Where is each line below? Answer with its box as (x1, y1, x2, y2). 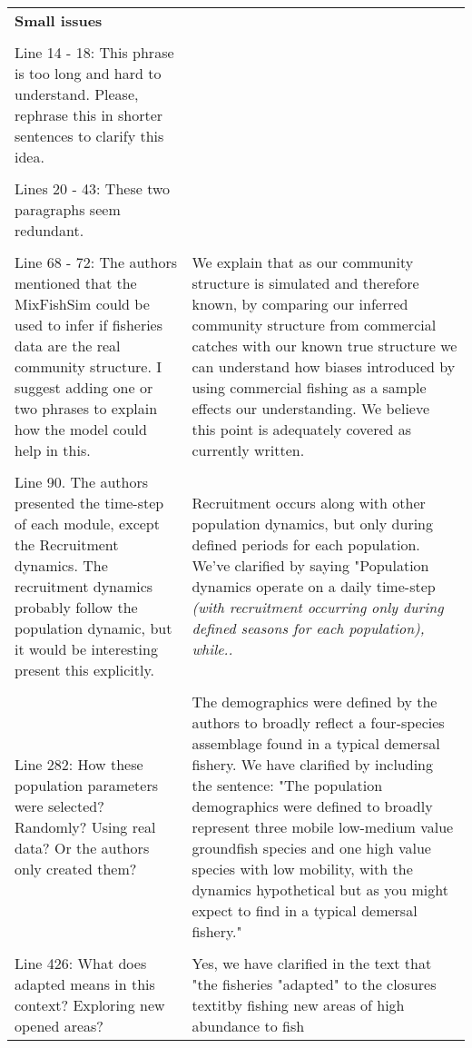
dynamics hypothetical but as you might (192, 879, 448, 900)
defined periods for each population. (192, 534, 420, 555)
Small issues (15, 10, 103, 31)
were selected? (15, 796, 104, 816)
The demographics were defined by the (192, 691, 438, 712)
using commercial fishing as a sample (192, 377, 427, 398)
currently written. (192, 440, 305, 460)
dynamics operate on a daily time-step (192, 576, 436, 597)
